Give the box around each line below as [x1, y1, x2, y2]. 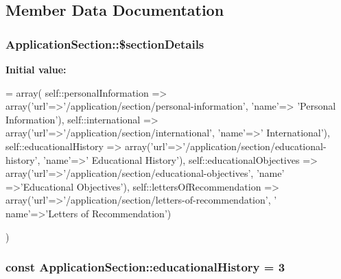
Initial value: [5, 62, 67, 76]
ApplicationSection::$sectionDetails [5, 35, 204, 52]
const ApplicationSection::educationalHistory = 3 [5, 258, 285, 276]
